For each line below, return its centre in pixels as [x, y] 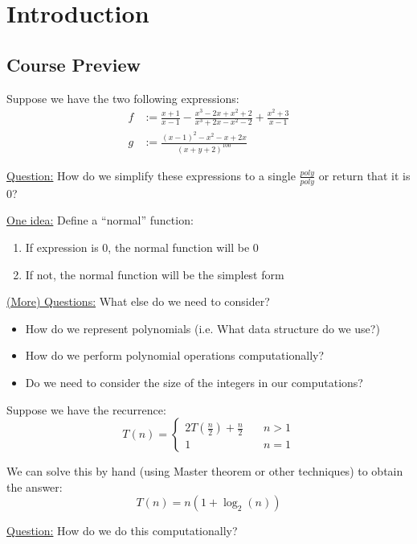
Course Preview [74, 64]
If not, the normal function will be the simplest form [155, 274]
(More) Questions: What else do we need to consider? [138, 301]
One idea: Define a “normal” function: [100, 220]
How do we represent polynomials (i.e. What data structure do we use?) [202, 328]
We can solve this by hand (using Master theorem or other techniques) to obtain [205, 471]
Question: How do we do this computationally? [122, 531]
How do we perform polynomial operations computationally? [175, 355]
